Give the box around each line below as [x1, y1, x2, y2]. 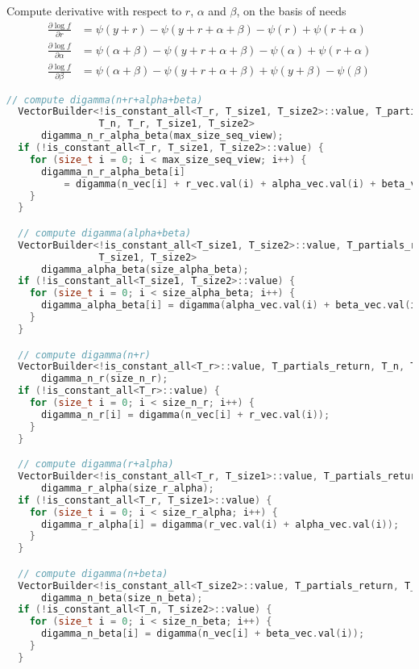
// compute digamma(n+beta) [18, 567, 168, 579]
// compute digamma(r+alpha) [18, 458, 174, 470]
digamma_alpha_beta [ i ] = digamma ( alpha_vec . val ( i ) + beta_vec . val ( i [40, 299, 417, 312]
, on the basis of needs [236, 2, 346, 19]
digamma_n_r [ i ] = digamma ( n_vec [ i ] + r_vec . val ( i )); [40, 408, 330, 420]
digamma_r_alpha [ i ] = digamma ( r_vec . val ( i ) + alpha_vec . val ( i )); [40, 518, 400, 530]
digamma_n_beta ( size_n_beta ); [40, 592, 203, 604]
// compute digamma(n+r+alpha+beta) [6, 94, 203, 106]
